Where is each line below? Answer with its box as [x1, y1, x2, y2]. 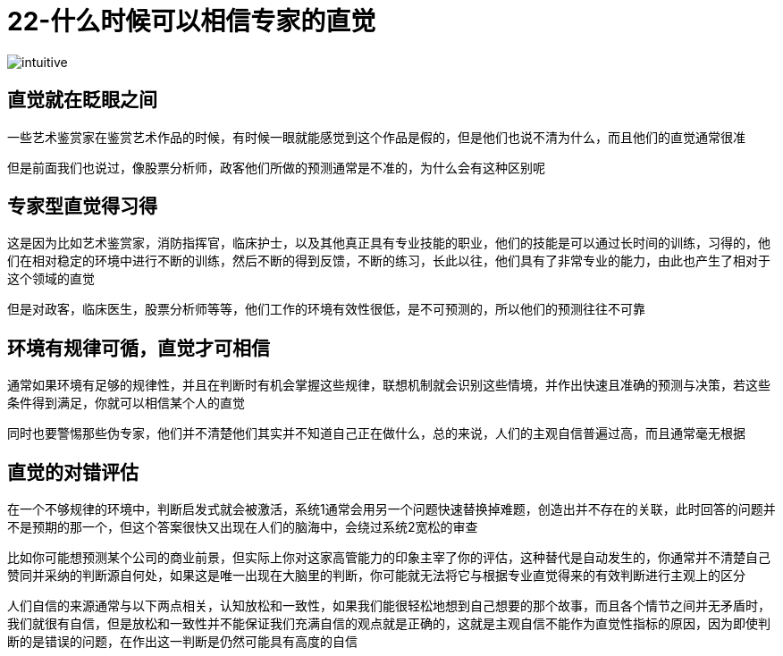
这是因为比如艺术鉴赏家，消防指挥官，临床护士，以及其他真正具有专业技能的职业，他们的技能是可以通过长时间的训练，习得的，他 [7, 235, 770, 251]
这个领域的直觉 [7, 271, 95, 287]
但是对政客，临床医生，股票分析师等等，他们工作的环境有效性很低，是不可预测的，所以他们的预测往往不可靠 [7, 301, 645, 317]
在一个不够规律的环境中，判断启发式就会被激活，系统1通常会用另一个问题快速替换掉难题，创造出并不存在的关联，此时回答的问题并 [7, 501, 776, 517]
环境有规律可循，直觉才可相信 [7, 336, 270, 359]
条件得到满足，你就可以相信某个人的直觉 [7, 395, 245, 411]
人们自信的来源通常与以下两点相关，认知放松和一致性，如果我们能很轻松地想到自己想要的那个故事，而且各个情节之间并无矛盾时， [7, 598, 770, 614]
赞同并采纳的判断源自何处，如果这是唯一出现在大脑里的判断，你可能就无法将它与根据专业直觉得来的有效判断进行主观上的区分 [7, 568, 745, 584]
